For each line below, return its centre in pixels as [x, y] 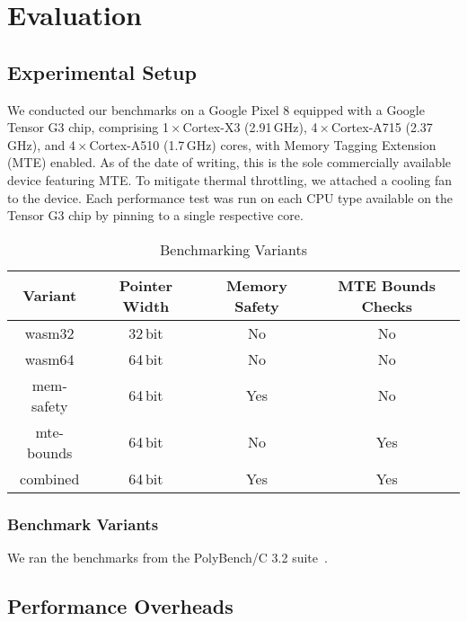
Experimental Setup [102, 71]
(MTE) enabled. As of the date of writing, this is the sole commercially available [229, 162]
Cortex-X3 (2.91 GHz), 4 [250, 127]
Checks [387, 306]
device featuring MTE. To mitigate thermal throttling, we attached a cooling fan [229, 179]
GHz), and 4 [41, 144]
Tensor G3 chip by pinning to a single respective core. [155, 215]
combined [50, 478]
